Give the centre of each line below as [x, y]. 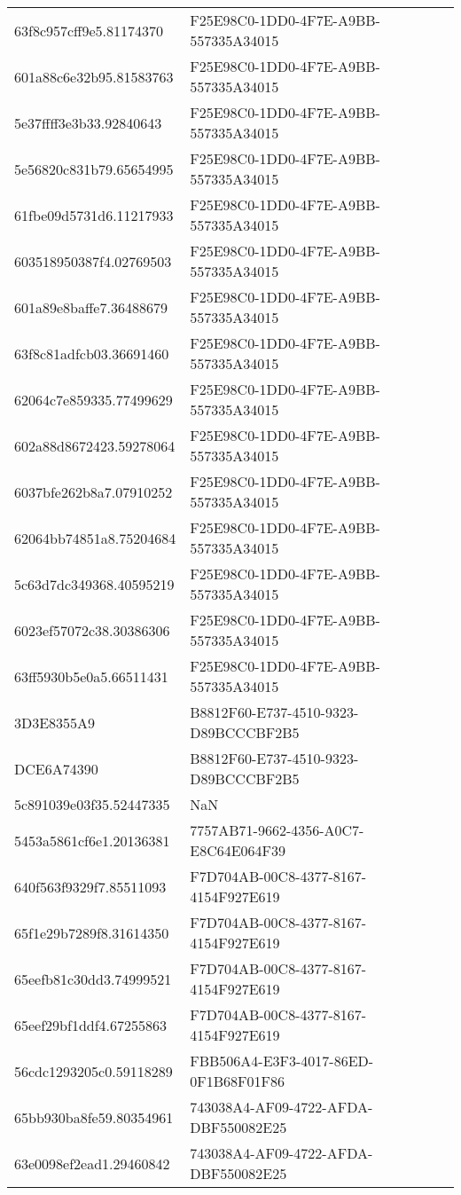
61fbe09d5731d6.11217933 [94, 215]
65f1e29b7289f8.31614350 [92, 932]
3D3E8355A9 [55, 722]
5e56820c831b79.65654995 [94, 169]
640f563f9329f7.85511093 [90, 886]
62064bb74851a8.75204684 [95, 538]
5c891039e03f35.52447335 [92, 804]
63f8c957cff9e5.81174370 [89, 30]
